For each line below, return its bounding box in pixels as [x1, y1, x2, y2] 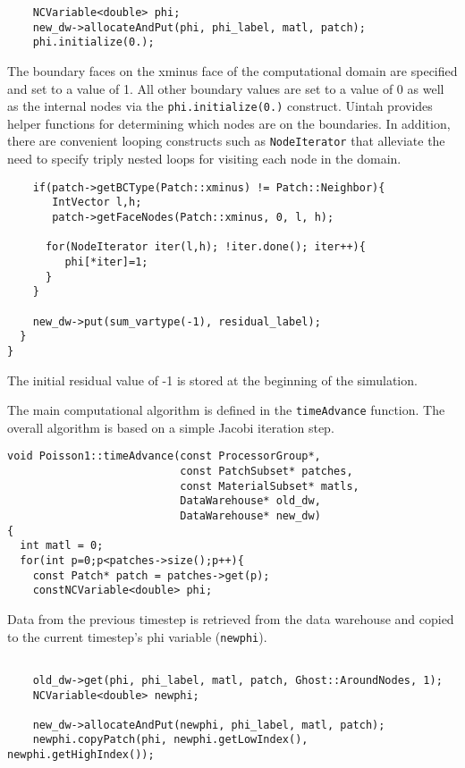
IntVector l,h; [52, 196, 142, 209]
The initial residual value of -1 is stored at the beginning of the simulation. [7, 370, 418, 389]
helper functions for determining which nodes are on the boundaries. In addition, [7, 114, 451, 132]
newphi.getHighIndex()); [7, 748, 155, 762]
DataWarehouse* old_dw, [180, 494, 321, 508]
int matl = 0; [20, 539, 104, 553]
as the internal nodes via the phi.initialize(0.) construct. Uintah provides [7, 97, 433, 115]
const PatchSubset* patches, [180, 465, 353, 478]
